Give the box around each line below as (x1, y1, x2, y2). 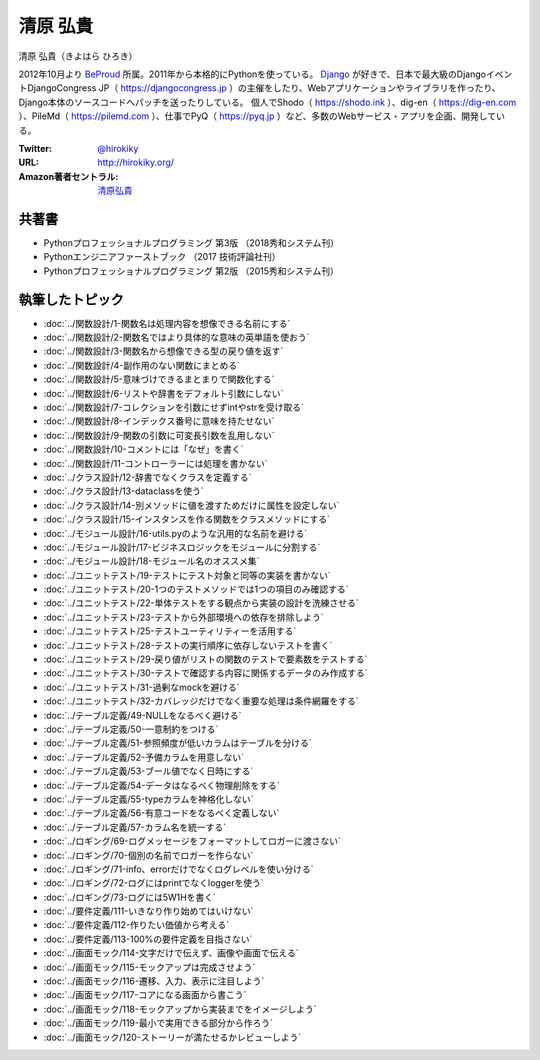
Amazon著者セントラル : (18, 170, 119, 182)
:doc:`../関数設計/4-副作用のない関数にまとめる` (43, 359, 240, 371)
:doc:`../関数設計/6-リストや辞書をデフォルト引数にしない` (43, 387, 284, 399)
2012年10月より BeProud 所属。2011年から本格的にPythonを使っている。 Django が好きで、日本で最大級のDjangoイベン (18, 68, 513, 80)
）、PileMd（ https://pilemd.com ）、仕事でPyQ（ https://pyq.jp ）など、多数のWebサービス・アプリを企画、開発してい (18, 110, 505, 122)
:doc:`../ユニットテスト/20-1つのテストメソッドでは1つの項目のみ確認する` (43, 583, 349, 595)
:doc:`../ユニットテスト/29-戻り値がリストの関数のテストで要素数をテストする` (43, 653, 368, 665)
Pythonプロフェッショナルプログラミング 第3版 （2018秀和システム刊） (43, 236, 340, 249)
